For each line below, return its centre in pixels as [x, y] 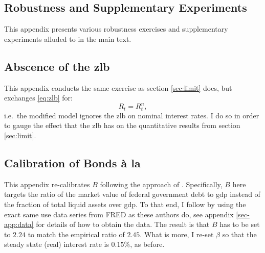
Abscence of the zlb [57, 66]
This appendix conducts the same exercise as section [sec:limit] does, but [118, 87]
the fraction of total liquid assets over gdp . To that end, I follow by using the [125, 204]
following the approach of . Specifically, [161, 184]
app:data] [19, 224]
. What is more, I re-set [177, 234]
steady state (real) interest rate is [57, 244]
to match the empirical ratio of [76, 234]
